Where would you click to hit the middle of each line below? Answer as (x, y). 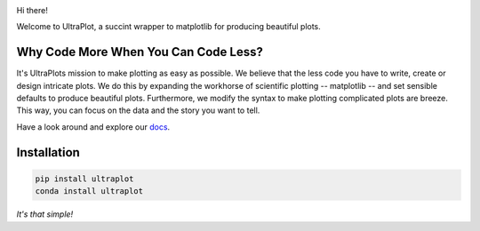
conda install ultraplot (89, 191)
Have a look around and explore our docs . (93, 127)
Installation (48, 152)
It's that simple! (45, 214)
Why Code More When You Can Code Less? (140, 52)
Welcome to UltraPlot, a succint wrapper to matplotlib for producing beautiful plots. (169, 27)
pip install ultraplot (84, 179)
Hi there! (32, 10)
